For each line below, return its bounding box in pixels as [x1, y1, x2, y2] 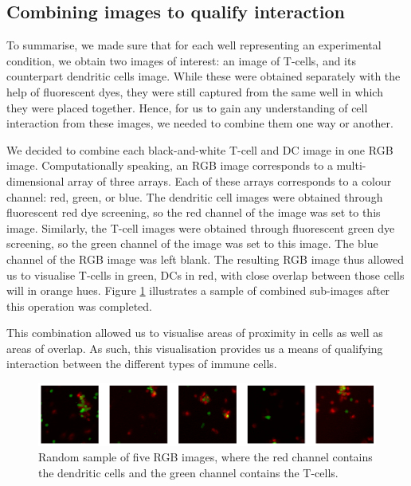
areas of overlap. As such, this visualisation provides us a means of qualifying [6, 339, 383, 356]
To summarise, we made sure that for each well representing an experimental [6, 37, 382, 53]
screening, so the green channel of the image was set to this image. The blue [6, 235, 378, 252]
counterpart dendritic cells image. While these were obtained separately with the [6, 68, 401, 84]
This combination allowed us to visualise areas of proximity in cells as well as [6, 324, 383, 341]
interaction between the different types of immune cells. [6, 355, 277, 372]
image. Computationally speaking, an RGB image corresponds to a [6, 157, 333, 174]
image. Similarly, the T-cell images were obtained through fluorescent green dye [6, 219, 395, 236]
